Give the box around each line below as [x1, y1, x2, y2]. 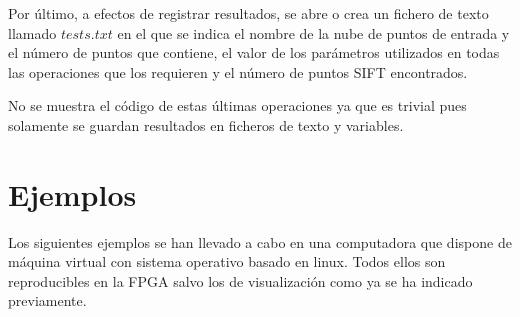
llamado [8, 22, 57, 43]
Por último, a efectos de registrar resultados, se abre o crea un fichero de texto [8, 3, 489, 23]
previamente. [8, 290, 87, 311]
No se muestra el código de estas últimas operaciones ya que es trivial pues [8, 95, 467, 116]
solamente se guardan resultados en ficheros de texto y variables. [8, 114, 404, 135]
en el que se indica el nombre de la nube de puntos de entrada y [117, 22, 510, 43]
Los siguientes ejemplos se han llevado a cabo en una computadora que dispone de [8, 231, 512, 252]
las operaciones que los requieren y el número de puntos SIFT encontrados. [8, 61, 468, 82]
